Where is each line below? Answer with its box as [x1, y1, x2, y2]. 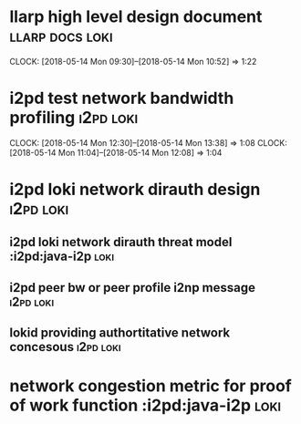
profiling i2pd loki [9, 108, 139, 129]
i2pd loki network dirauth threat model [9, 234, 233, 250]
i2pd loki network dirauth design [9, 180, 261, 200]
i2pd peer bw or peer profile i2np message [9, 280, 256, 295]
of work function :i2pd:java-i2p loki [9, 395, 281, 416]
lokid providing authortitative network [9, 326, 231, 341]
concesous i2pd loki [9, 339, 121, 355]
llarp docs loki [9, 26, 113, 47]
